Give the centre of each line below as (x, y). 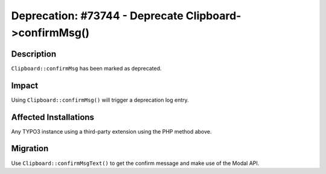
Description (34, 54)
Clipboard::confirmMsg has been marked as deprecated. (87, 68)
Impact (25, 85)
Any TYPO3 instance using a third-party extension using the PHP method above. (111, 131)
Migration (30, 148)
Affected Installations (53, 117)
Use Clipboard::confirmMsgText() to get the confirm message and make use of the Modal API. (135, 163)
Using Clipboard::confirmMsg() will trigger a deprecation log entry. (100, 100)
